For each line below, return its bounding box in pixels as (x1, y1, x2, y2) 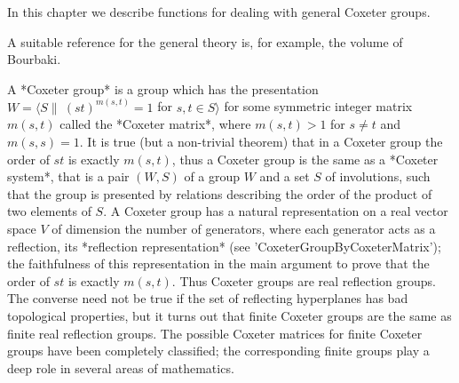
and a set (259, 167, 310, 186)
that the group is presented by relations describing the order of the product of (7, 184, 432, 203)
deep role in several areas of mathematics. (7, 358, 234, 377)
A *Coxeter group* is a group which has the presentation (7, 79, 319, 98)
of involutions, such (325, 167, 431, 186)
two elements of (7, 202, 91, 220)
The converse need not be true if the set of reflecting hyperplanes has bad (7, 289, 408, 307)
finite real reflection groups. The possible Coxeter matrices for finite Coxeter (7, 323, 423, 342)
